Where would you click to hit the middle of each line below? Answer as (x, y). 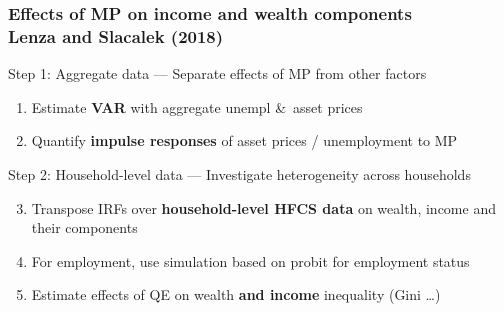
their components (84, 227)
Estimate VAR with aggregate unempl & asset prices (197, 106)
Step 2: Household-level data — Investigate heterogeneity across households (239, 173)
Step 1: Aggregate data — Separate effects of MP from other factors (217, 73)
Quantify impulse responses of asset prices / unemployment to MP (244, 140)
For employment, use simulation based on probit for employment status (250, 260)
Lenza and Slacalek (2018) (116, 35)
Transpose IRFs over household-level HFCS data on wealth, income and (263, 207)
